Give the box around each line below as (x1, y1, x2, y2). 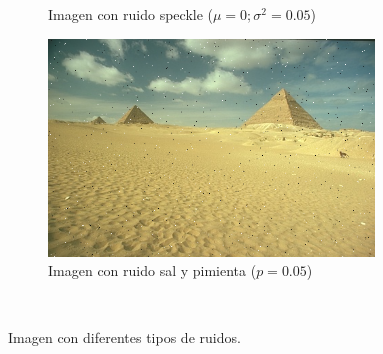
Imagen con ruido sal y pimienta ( (48, 260, 257, 281)
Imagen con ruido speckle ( (48, 4, 213, 24)
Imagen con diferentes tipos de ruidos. (8, 327, 241, 348)
